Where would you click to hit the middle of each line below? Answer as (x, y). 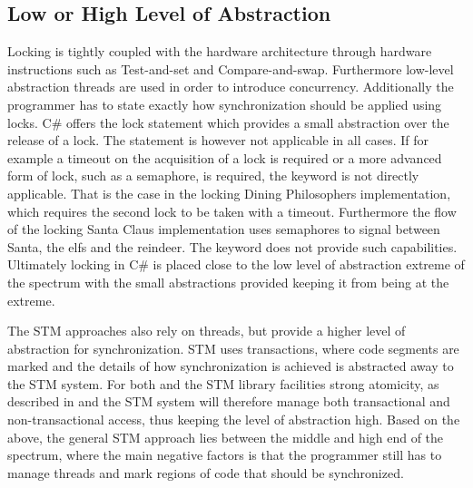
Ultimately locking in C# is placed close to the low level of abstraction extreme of (236, 264)
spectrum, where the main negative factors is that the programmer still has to (225, 455)
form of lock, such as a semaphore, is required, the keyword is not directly (213, 176)
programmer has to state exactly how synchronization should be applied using (225, 104)
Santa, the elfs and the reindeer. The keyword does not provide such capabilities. (232, 246)
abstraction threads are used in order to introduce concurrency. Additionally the (231, 87)
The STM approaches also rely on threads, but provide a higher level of (207, 331)
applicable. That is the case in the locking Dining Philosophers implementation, (229, 193)
